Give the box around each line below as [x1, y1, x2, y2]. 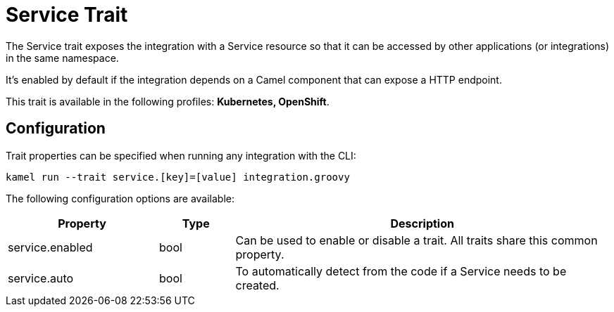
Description [390, 216, 454, 230]
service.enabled [8, 240, 93, 254]
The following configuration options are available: [6, 192, 235, 204]
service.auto [8, 271, 74, 285]
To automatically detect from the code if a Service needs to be [235, 264, 567, 278]
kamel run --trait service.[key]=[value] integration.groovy [6, 171, 350, 183]
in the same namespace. [6, 51, 119, 64]
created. [235, 278, 280, 292]
